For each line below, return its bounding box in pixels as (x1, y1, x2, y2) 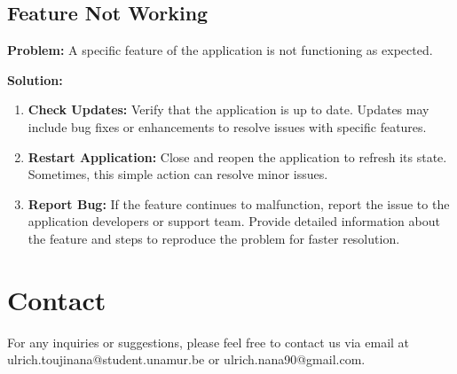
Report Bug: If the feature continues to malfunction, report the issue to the (28, 194, 450, 213)
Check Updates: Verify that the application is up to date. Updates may (28, 100, 429, 119)
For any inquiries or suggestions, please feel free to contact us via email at (7, 332, 410, 351)
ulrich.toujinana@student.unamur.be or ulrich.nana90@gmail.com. (7, 350, 366, 369)
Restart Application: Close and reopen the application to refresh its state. (28, 147, 447, 166)
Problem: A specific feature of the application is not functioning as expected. (7, 41, 433, 59)
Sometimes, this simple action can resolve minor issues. (28, 165, 328, 183)
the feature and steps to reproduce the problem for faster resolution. (28, 229, 400, 247)
